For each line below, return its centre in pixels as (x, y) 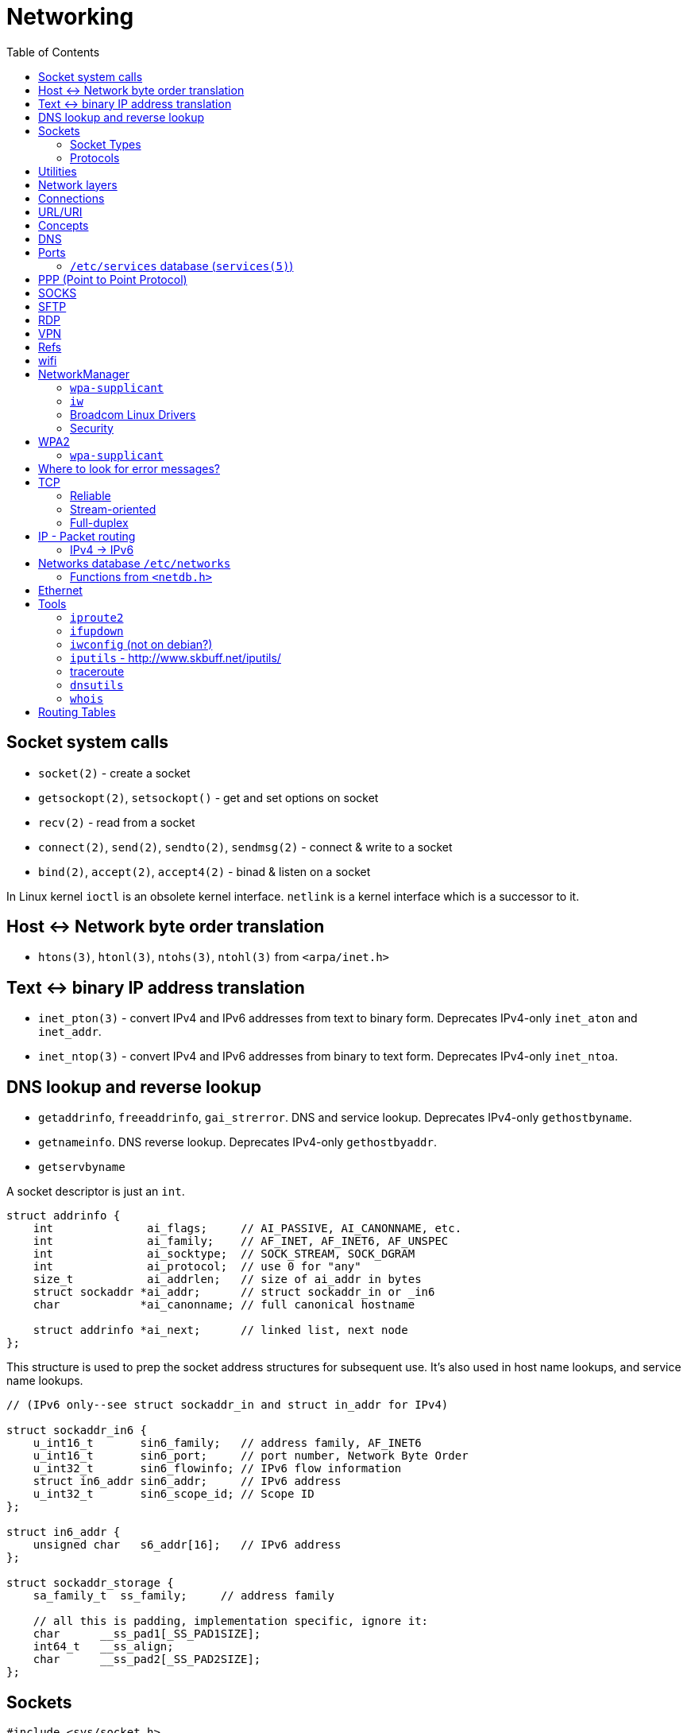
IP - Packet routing (87, 536)
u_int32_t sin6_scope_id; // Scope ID (174, 1494)
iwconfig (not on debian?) (141, 644)
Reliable (91, 495)
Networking (70, 17)
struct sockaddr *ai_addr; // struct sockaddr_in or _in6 (234, 1292)
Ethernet (60, 590)
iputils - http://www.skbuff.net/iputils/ (176, 657)
